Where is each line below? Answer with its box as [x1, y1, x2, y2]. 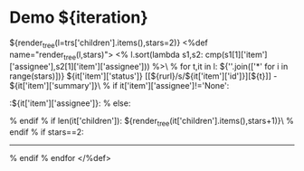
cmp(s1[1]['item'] [204, 49, 268, 60]
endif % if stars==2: [9, 127, 84, 138]
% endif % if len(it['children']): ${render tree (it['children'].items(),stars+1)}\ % [9, 115, 294, 128]
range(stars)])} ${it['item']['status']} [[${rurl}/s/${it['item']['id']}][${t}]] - [9, 71, 278, 81]
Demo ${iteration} [9, 7, 148, 28]
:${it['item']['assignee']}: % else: [9, 98, 131, 109]
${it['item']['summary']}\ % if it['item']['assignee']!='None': [9, 80, 230, 90]
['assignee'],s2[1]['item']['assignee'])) [9, 61, 151, 71]
